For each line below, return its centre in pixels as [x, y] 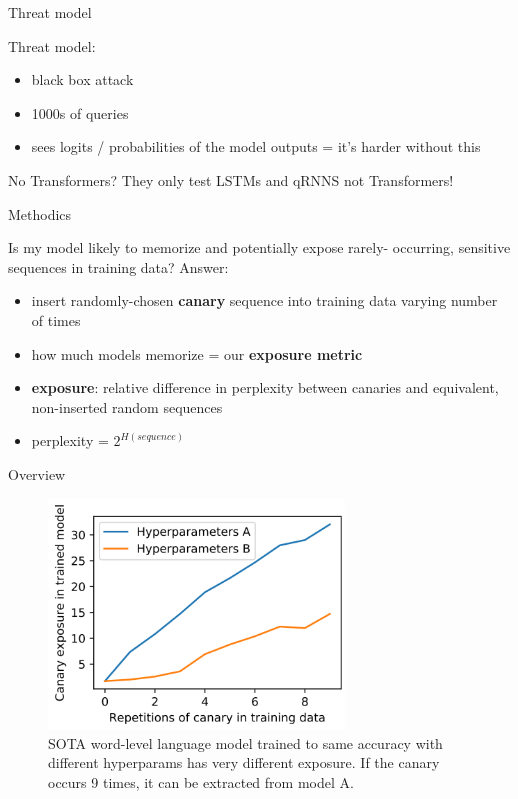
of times [56, 319]
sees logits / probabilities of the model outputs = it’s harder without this [256, 146]
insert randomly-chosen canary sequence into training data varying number [264, 300]
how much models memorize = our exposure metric [197, 353]
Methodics [40, 213]
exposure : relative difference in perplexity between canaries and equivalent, [265, 387]
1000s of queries [80, 112]
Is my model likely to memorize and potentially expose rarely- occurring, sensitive [259, 247]
